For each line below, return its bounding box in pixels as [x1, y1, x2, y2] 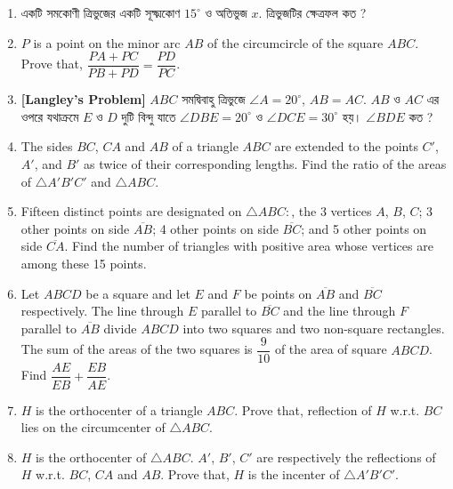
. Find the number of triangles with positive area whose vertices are [64, 236, 433, 255]
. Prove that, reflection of [234, 400, 372, 419]
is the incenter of [247, 465, 340, 484]
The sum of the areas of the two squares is [20, 340, 253, 358]
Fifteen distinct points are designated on [20, 202, 242, 220]
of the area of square [274, 340, 387, 358]
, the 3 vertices [291, 202, 372, 220]
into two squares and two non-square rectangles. [182, 318, 445, 337]
